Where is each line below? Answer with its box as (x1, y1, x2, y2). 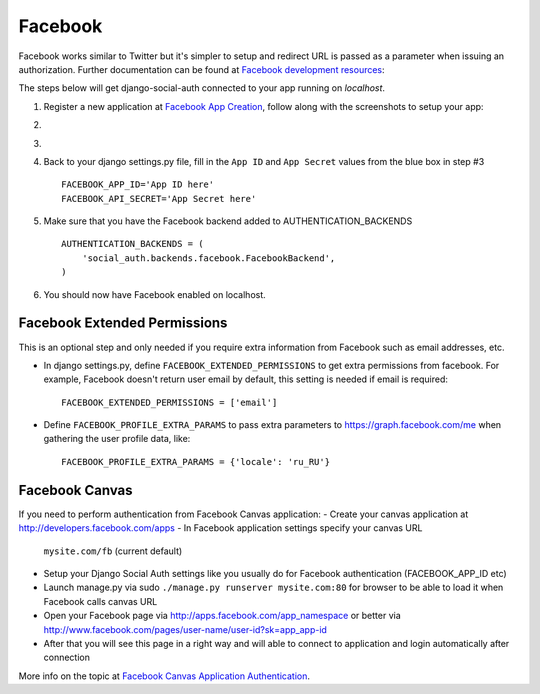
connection (43, 651, 90, 664)
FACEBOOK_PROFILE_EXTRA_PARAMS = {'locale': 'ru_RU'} (61, 456, 330, 467)
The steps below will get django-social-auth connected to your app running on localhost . (18, 82, 385, 94)
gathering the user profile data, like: (43, 433, 191, 445)
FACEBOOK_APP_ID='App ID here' (61, 179, 215, 190)
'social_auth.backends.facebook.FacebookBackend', (81, 252, 336, 264)
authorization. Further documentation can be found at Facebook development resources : (18, 63, 385, 75)
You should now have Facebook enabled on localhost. (43, 288, 267, 300)
